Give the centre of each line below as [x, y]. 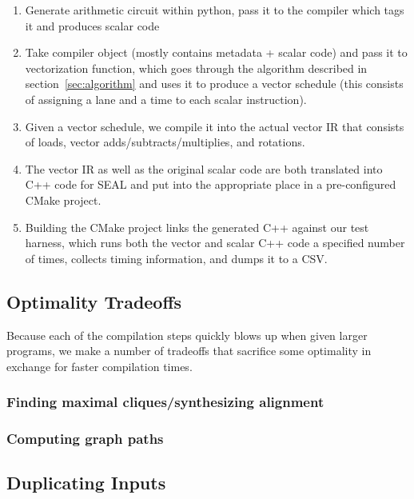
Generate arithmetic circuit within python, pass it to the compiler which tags [215, 10]
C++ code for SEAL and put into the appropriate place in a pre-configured [211, 184]
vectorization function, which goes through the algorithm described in [196, 68]
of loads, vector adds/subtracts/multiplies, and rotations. [165, 142]
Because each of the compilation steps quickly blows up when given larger [187, 335]
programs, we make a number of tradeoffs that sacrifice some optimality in [189, 351]
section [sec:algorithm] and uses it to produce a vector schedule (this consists [214, 84]
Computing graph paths [85, 439]
